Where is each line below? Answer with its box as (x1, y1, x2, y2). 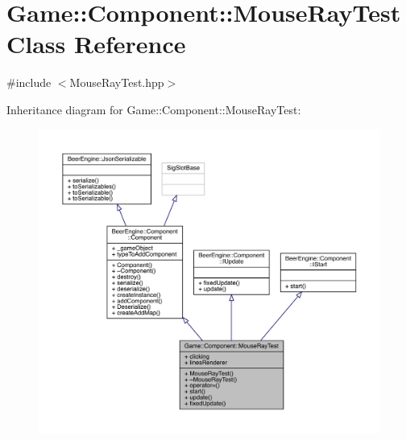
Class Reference (6, 27, 186, 60)
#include (6, 74, 52, 91)
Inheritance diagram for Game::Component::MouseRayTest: (6, 101, 301, 117)
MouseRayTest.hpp (69, 74, 164, 91)
